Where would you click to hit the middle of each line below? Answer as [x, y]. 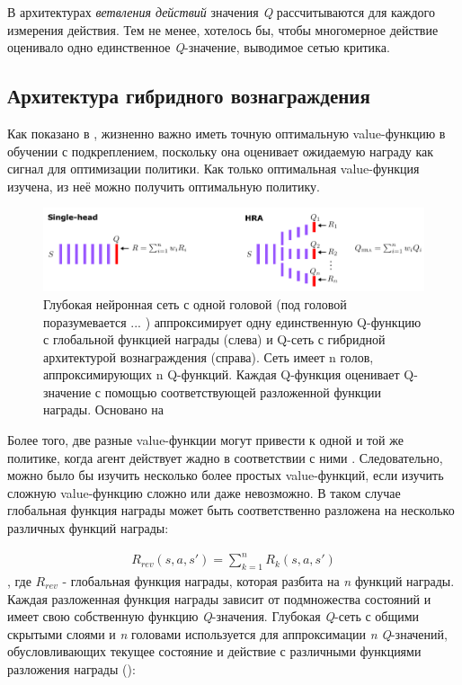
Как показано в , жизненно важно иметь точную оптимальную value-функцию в [227, 133]
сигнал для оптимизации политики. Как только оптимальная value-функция [213, 169]
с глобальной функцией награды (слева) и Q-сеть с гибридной [214, 339]
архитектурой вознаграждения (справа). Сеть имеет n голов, [209, 356]
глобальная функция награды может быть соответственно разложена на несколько [231, 510]
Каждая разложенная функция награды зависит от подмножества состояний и [219, 598]
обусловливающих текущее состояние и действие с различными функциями [214, 651]
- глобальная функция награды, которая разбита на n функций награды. [258, 580]
